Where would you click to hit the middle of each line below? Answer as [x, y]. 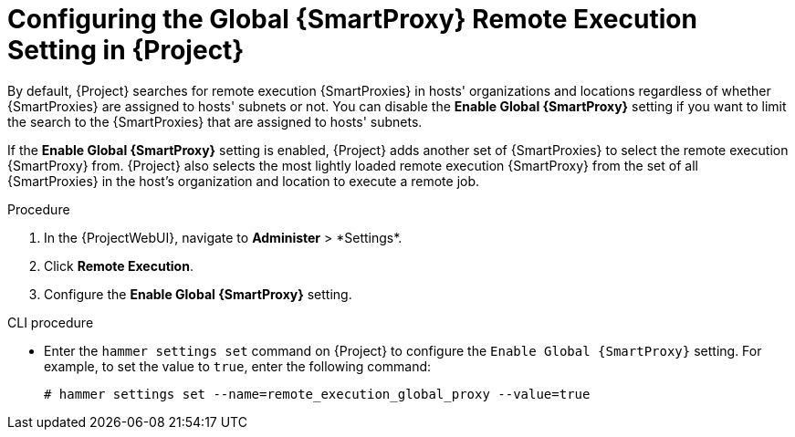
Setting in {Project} [126, 50]
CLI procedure [51, 322]
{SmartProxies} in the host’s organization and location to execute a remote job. [244, 181]
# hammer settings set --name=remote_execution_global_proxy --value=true [317, 394]
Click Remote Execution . [119, 265]
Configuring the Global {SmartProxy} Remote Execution [352, 19]
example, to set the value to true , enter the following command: [238, 366]
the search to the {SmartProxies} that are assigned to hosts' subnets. [215, 121]
